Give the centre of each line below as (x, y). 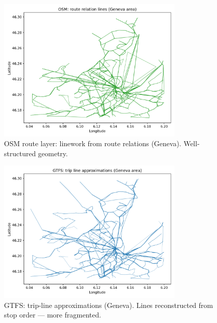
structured (20, 153)
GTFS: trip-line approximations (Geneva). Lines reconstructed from (108, 305)
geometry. (53, 153)
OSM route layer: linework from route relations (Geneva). (93, 143)
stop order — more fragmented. (53, 315)
